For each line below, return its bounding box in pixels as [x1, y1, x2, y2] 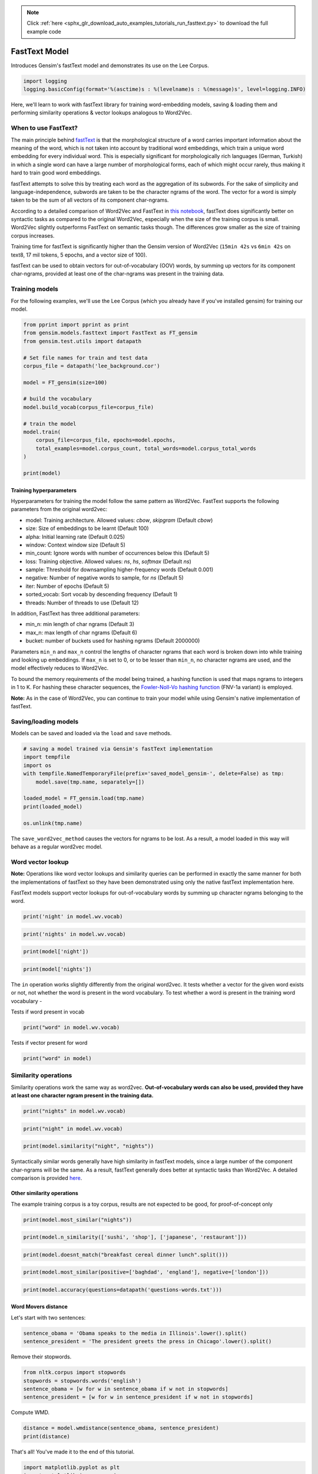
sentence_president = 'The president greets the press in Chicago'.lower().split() [23, 1338, 272, 1345]
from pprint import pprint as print [23, 321, 130, 328]
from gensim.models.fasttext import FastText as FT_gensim [23, 330, 197, 336]
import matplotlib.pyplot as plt [23, 1464, 120, 1470]
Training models [11, 285, 58, 293]
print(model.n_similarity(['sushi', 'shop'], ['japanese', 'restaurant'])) [23, 1234, 247, 1241]
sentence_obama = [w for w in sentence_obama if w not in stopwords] [23, 1386, 228, 1392]
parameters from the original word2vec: [11, 506, 108, 513]
